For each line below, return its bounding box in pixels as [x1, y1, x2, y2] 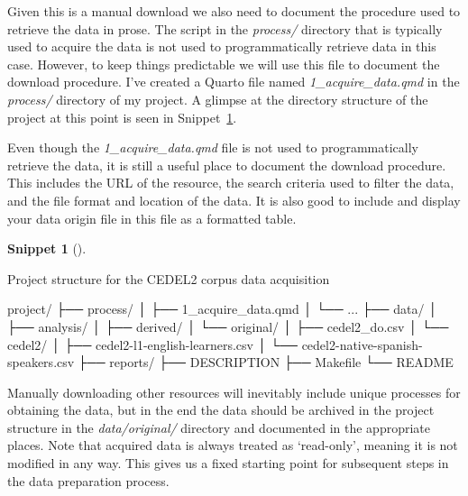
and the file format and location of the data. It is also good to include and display [7, 190, 461, 209]
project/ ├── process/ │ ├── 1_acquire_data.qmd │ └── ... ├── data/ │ [7, 299, 437, 318]
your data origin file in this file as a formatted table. [7, 208, 297, 227]
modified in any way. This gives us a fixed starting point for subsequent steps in [7, 454, 449, 473]
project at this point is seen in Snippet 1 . [7, 107, 237, 126]
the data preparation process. [7, 471, 170, 490]
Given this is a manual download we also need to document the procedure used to [7, 2, 461, 20]
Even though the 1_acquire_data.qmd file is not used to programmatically [7, 138, 419, 157]
